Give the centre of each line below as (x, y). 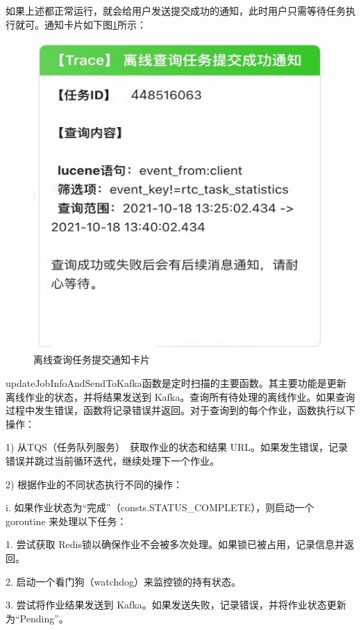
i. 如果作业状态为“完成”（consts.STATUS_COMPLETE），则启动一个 (160, 507)
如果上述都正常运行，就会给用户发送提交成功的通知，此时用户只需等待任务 (176, 10)
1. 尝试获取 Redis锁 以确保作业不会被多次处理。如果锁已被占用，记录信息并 (175, 544)
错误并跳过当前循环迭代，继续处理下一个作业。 (112, 460)
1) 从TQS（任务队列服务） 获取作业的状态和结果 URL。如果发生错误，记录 (177, 447)
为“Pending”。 (37, 618)
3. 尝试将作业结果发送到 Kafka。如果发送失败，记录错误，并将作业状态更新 (176, 605)
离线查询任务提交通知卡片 (92, 359)
